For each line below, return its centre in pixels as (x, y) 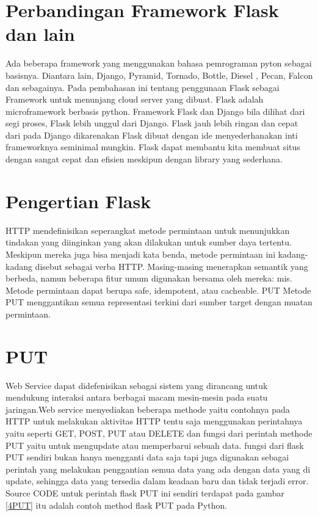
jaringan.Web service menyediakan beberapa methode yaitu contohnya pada (148, 409)
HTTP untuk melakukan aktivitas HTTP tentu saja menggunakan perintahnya (154, 421)
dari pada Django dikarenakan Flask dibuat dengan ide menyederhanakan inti (152, 135)
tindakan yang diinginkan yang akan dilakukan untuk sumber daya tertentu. (149, 242)
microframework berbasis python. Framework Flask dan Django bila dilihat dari (155, 111)
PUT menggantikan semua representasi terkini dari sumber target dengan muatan (159, 302)
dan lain (40, 34)
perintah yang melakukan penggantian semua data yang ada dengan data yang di (158, 469)
